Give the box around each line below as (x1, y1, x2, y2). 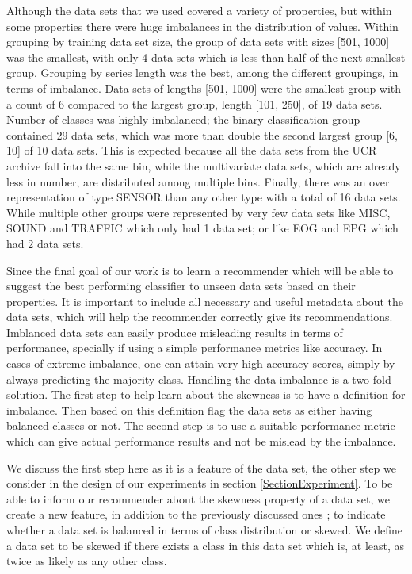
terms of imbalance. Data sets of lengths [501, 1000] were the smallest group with (6, 79, 402, 96)
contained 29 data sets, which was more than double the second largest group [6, (6, 126, 398, 143)
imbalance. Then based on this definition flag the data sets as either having (6, 401, 372, 418)
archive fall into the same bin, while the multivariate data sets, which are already (6, 157, 401, 174)
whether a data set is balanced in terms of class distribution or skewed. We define (6, 522, 402, 538)
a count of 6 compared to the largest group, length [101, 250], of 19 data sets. (6, 95, 383, 112)
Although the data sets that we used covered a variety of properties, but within (6, 2, 392, 18)
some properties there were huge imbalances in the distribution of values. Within (6, 17, 399, 34)
